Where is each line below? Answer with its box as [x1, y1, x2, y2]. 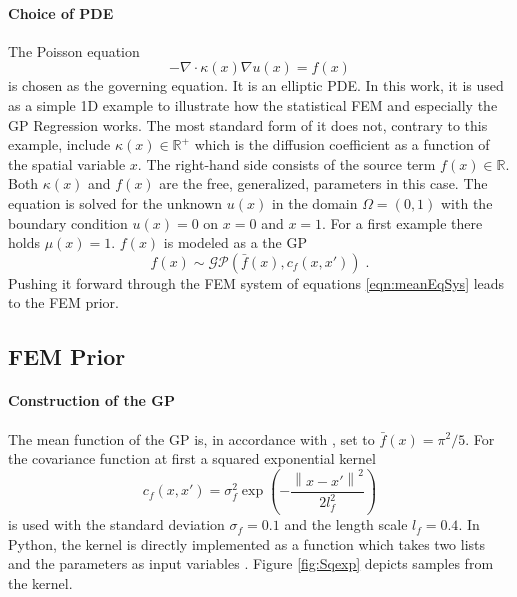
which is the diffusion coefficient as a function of [194, 134, 490, 155]
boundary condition [8, 212, 128, 233]
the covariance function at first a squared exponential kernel [8, 448, 376, 469]
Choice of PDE [8, 2, 114, 23]
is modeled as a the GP [163, 232, 307, 253]
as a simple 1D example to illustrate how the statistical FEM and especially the [8, 94, 498, 115]
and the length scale [284, 514, 408, 535]
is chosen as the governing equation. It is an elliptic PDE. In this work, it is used [8, 75, 504, 96]
